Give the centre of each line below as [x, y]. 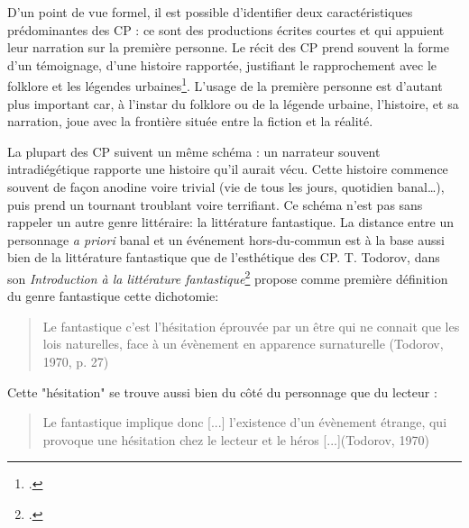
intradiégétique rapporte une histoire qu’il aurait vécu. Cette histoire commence [228, 169]
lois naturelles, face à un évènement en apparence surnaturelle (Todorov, [243, 344]
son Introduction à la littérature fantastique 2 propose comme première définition [228, 277]
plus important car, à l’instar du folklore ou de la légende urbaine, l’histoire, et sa [233, 103]
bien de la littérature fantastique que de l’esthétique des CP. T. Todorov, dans [224, 257]
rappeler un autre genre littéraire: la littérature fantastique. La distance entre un [231, 222]
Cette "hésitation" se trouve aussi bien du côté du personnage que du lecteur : [222, 391]
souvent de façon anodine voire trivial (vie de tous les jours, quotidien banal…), [226, 187]
